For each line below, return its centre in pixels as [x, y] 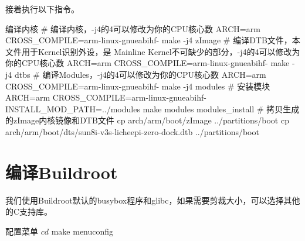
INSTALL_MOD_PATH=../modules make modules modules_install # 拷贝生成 [152, 109]
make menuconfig [82, 231]
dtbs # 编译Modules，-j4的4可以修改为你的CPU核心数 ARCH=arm [140, 74]
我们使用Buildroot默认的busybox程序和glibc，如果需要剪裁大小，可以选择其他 [153, 200]
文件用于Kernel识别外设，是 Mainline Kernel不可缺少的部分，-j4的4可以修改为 [153, 51]
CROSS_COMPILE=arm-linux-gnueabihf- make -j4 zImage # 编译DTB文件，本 [153, 40]
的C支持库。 [29, 211]
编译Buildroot [62, 172]
